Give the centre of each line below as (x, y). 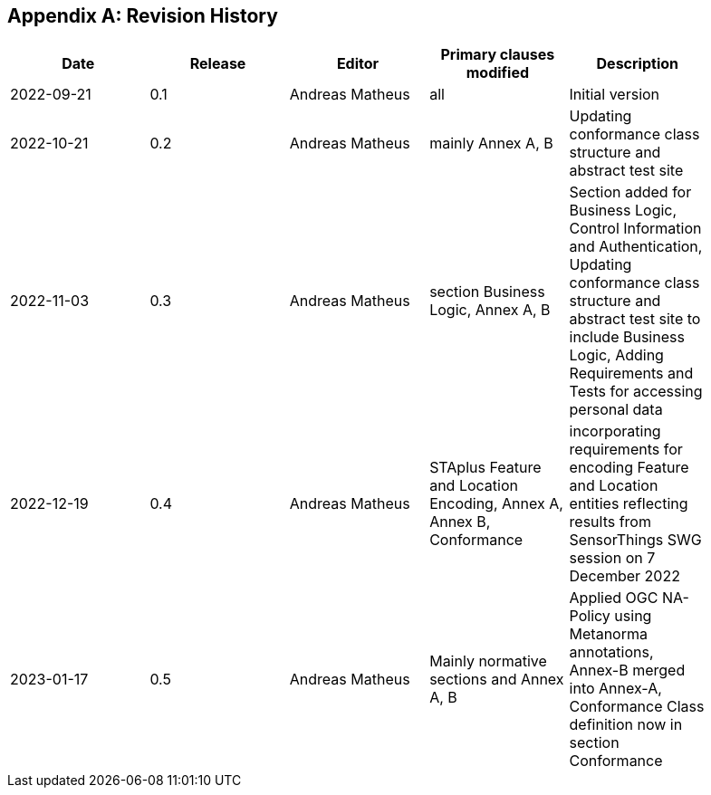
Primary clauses (498, 55)
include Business (627, 337)
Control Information (635, 229)
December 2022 (625, 576)
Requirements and (631, 374)
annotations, (611, 652)
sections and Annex (497, 680)
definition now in (626, 725)
